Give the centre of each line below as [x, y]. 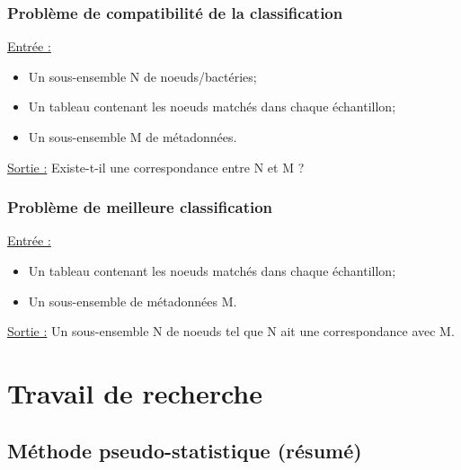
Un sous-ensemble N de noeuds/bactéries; [142, 76]
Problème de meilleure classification [140, 207]
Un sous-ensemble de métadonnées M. [133, 301]
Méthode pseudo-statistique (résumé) [185, 450]
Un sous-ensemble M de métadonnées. [133, 137]
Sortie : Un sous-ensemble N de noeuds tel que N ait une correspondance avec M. [231, 331]
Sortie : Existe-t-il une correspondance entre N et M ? [156, 167]
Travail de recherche [135, 392]
